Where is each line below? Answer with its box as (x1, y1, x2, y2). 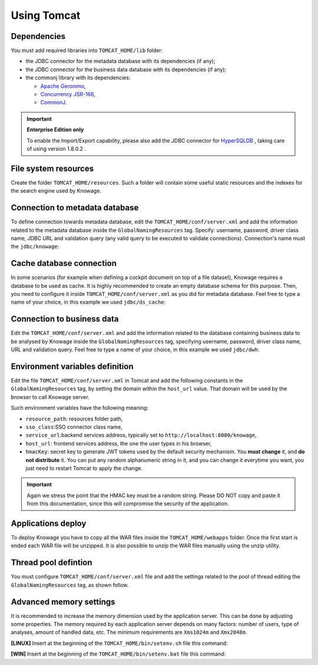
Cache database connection (11, 258, 117, 268)
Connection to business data (11, 314, 119, 324)
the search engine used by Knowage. (11, 187, 101, 195)
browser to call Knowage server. (11, 393, 90, 400)
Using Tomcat (11, 9, 81, 22)
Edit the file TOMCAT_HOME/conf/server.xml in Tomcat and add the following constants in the (11, 377, 243, 384)
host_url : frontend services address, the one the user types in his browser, (25, 440, 212, 447)
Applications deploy (11, 518, 87, 528)
